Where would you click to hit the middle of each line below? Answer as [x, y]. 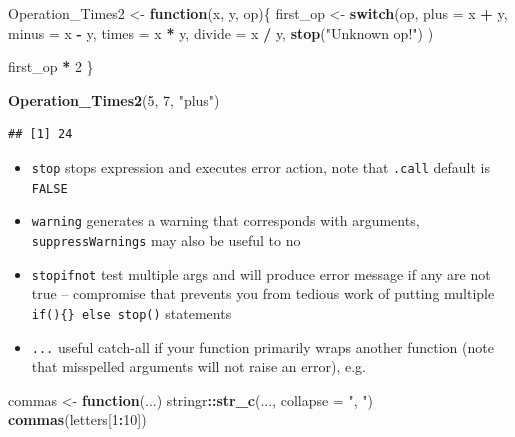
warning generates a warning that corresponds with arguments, [225, 220]
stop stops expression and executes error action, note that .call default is [260, 166]
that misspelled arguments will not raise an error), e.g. [198, 366]
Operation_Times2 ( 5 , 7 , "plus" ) [114, 99]
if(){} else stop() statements [131, 312]
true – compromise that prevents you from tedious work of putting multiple [263, 293]
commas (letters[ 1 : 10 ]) [77, 419]
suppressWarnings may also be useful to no [166, 239]
